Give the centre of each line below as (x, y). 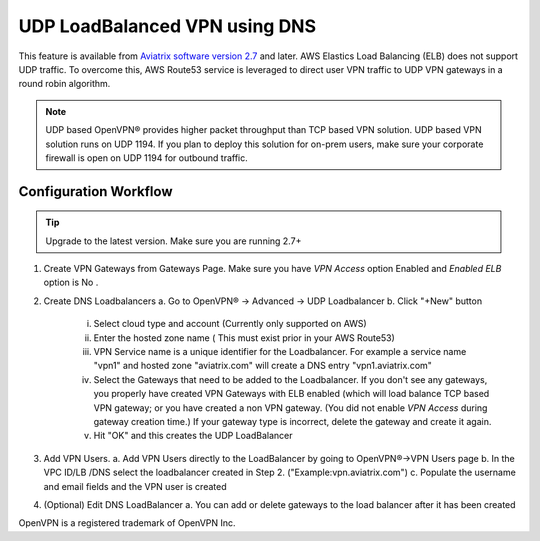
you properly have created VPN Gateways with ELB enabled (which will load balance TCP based (291, 394)
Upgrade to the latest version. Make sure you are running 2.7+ (173, 241)
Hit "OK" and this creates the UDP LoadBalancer (193, 436)
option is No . (71, 282)
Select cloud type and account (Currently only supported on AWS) (230, 324)
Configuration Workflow (95, 191)
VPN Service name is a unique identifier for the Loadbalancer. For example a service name (280, 352)
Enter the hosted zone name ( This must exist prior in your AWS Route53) (244, 337)
